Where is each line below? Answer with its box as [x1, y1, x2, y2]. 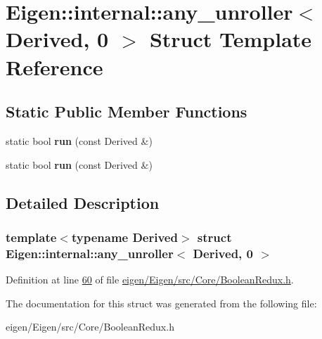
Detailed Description [6, 191, 160, 213]
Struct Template [149, 25, 312, 53]
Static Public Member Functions [6, 101, 247, 122]
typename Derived [71, 228, 178, 245]
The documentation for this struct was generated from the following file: [6, 295, 317, 310]
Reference [6, 52, 103, 81]
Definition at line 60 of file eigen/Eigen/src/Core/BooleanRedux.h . [6, 272, 294, 287]
